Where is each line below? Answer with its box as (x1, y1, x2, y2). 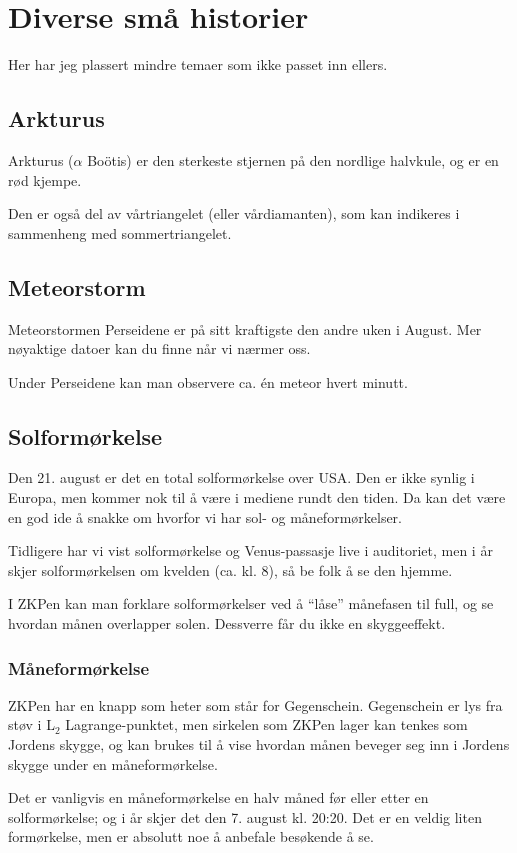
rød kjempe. (8, 169, 82, 190)
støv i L (8, 714, 55, 735)
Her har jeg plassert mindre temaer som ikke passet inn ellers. (8, 54, 388, 75)
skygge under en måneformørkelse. (8, 753, 218, 774)
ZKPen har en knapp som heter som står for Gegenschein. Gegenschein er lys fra (8, 694, 503, 715)
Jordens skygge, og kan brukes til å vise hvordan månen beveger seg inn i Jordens (8, 734, 510, 755)
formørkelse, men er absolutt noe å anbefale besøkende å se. (8, 826, 374, 847)
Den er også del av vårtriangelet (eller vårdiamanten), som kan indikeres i (8, 203, 460, 224)
